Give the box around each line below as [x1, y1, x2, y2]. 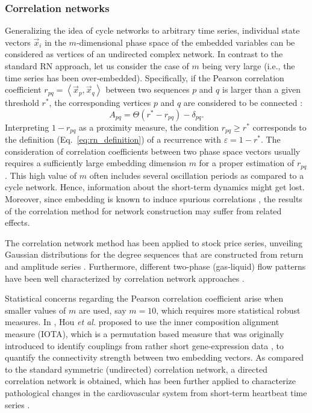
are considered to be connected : [183, 96, 303, 109]
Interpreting [5, 120, 49, 133]
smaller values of [5, 303, 66, 316]
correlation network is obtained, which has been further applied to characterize [5, 374, 296, 387]
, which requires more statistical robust [156, 303, 301, 316]
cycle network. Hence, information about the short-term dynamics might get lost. [5, 181, 305, 193]
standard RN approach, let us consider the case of [5, 60, 189, 72]
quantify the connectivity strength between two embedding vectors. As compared [5, 351, 304, 364]
